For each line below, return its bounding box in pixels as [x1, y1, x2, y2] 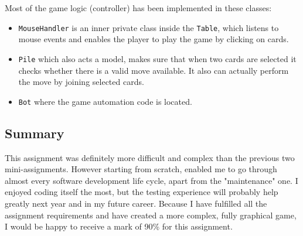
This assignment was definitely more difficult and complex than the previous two [5, 151, 295, 163]
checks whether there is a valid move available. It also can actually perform [18, 64, 289, 76]
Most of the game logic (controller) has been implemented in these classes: [5, 2, 272, 13]
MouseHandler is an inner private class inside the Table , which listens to [18, 21, 279, 33]
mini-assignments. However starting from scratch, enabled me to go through [5, 163, 277, 175]
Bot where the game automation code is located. [18, 95, 192, 107]
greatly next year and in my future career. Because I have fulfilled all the [5, 197, 267, 209]
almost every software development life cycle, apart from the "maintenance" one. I [5, 174, 298, 186]
